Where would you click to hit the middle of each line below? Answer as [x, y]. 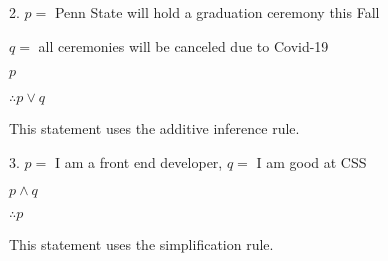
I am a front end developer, [138, 161]
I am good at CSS [311, 161]
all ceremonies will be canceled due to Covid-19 [183, 45]
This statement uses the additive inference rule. [154, 128]
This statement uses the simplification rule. [141, 244]
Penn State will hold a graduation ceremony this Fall [217, 12]
